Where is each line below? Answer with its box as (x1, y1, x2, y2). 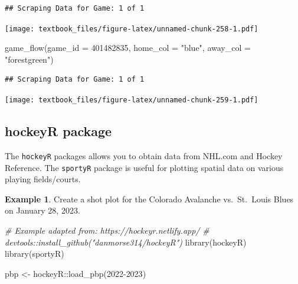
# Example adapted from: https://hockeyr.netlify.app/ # (5, 224, 209, 236)
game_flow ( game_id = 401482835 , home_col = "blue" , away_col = (5, 41, 251, 54)
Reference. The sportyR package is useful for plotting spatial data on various (5, 161, 284, 173)
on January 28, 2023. (5, 204, 80, 217)
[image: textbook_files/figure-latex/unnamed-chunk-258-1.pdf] (5, 24, 258, 33)
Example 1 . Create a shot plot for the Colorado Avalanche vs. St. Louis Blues (5, 192, 294, 205)
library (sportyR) (5, 247, 64, 260)
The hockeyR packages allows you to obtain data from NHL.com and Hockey (5, 149, 283, 162)
